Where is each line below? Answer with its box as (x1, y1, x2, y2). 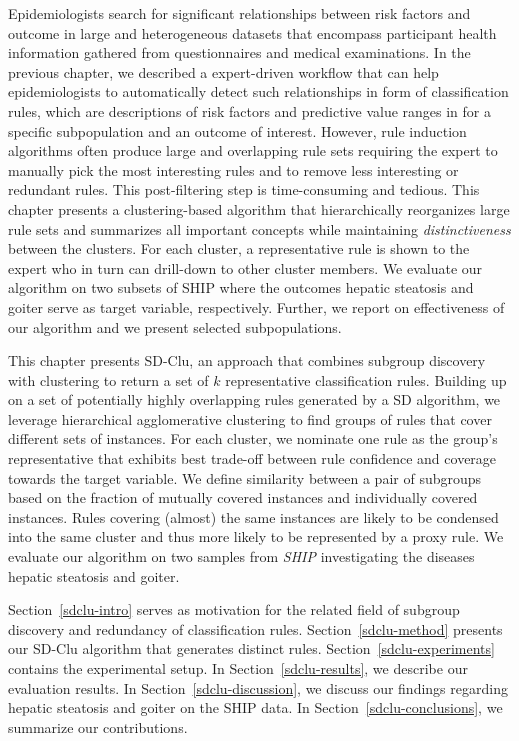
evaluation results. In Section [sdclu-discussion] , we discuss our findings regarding (8, 677, 508, 698)
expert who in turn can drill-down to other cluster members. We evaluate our (8, 257, 483, 278)
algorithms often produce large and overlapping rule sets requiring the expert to (8, 140, 498, 161)
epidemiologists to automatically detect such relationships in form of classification (8, 81, 509, 102)
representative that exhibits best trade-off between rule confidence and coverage (8, 448, 497, 469)
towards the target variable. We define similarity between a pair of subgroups (8, 467, 482, 488)
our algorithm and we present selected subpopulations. (8, 316, 342, 337)
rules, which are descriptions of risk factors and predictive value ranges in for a (8, 100, 491, 121)
